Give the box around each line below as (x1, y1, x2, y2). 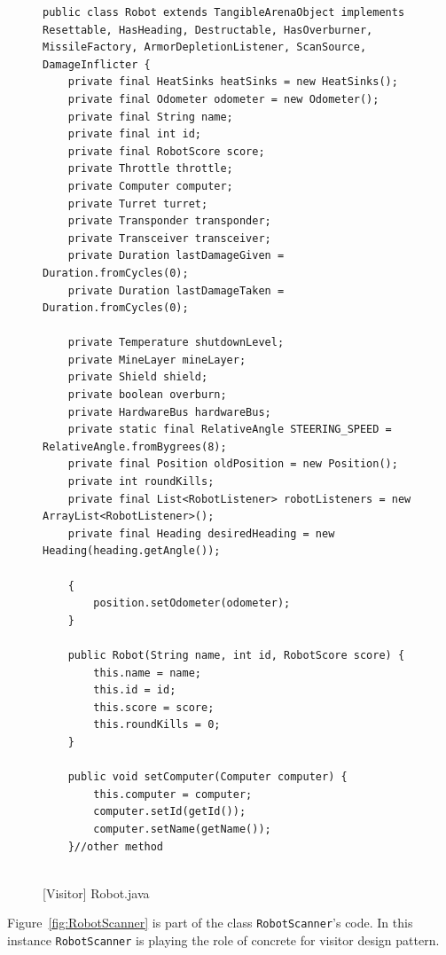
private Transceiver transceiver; (67, 231, 271, 245)
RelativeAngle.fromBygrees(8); (43, 440, 227, 453)
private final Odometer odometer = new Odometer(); (67, 92, 379, 106)
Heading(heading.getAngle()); (43, 544, 221, 558)
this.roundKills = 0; (93, 718, 221, 732)
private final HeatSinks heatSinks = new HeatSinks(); (67, 75, 398, 89)
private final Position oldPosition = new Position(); (67, 458, 398, 471)
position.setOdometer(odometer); (93, 597, 291, 610)
